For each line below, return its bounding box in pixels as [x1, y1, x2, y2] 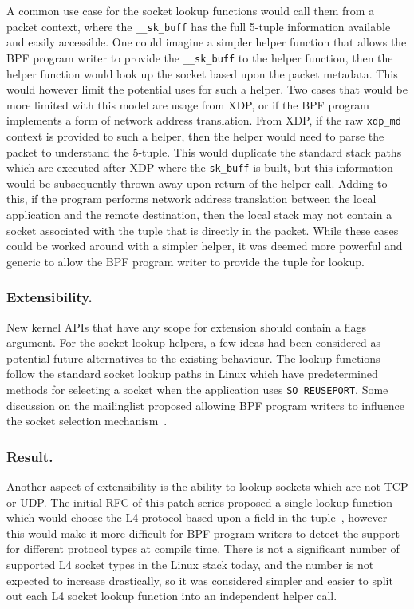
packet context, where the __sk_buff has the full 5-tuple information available [6, 18, 391, 34]
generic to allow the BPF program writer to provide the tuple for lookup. [6, 253, 365, 269]
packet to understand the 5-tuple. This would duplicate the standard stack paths [6, 143, 402, 160]
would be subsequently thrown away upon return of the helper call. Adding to [6, 174, 388, 191]
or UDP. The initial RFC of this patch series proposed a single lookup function [6, 493, 392, 510]
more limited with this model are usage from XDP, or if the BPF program [6, 96, 369, 113]
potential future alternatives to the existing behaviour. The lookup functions [6, 349, 380, 366]
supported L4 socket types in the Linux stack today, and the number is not [6, 555, 374, 572]
